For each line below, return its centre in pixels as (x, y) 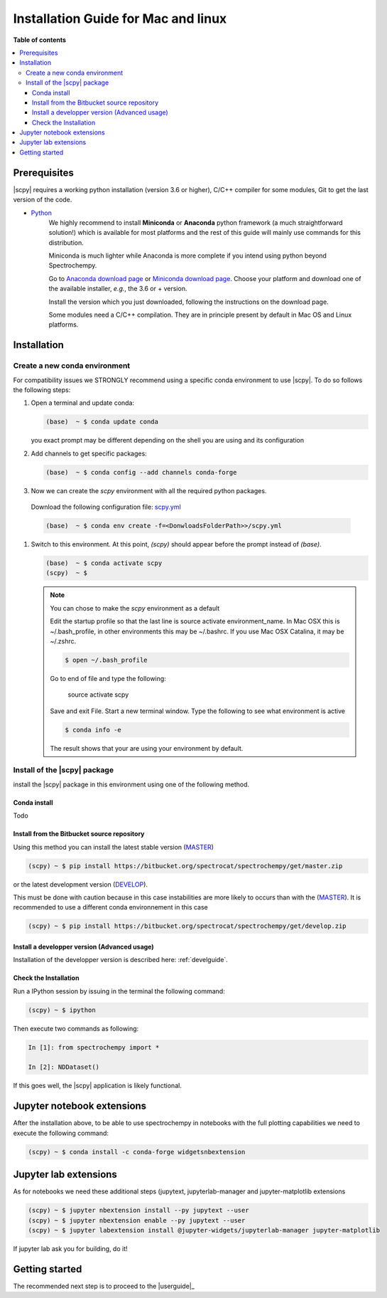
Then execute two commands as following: (76, 1028)
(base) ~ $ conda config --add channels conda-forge (141, 472)
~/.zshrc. (63, 641)
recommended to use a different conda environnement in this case (111, 907)
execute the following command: (61, 1133)
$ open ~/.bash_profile (107, 660)
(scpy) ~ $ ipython (62, 1010)
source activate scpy (98, 695)
